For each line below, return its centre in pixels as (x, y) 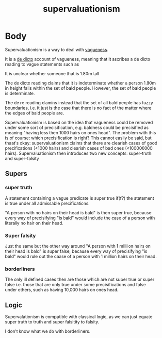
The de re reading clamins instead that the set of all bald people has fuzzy (79, 102)
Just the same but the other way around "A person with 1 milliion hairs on (78, 246)
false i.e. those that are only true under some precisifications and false (75, 285)
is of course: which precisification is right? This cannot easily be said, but (78, 138)
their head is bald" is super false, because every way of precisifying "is (76, 251)
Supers (16, 174)
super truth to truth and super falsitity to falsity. (52, 322)
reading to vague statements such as (42, 64)
